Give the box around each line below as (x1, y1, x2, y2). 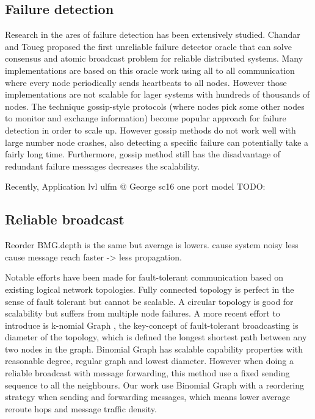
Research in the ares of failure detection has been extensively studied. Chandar (5, 28, 300, 41)
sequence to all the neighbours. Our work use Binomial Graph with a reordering (5, 378, 305, 391)
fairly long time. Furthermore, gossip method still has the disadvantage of (5, 148, 281, 160)
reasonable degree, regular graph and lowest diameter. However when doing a (5, 354, 294, 367)
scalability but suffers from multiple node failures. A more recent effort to (5, 307, 280, 320)
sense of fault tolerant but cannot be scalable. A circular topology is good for (5, 295, 294, 307)
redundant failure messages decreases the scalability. (5, 159, 200, 172)
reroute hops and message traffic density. (5, 402, 157, 415)
